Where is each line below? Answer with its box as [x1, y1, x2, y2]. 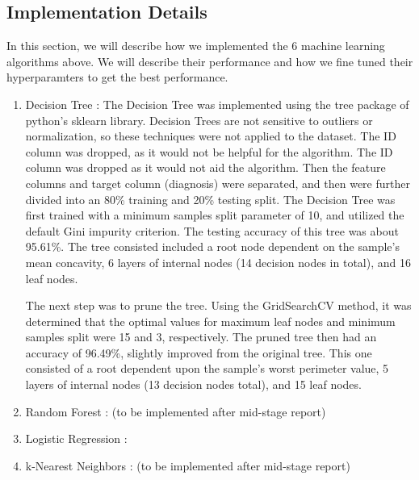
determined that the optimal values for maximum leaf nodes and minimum [25, 312, 396, 329]
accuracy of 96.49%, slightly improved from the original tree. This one [25, 344, 372, 361]
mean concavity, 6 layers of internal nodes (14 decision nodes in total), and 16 [25, 253, 411, 270]
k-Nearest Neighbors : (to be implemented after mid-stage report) [25, 457, 350, 474]
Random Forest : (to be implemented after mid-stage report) [25, 403, 326, 419]
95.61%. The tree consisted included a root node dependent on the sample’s [25, 238, 400, 255]
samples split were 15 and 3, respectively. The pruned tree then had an [25, 328, 377, 345]
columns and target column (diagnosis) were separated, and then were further [25, 174, 410, 191]
